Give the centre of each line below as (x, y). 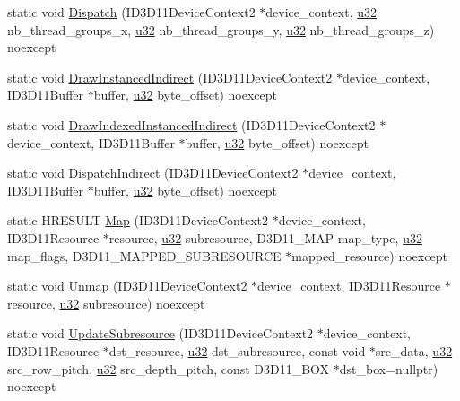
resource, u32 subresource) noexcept (106, 303)
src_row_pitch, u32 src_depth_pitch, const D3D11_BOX (169, 368)
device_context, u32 (321, 12)
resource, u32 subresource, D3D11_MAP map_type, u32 (265, 237)
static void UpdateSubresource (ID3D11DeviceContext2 (161, 333)
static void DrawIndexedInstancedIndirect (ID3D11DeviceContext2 (191, 124)
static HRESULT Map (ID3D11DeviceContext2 (138, 220)
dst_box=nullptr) (389, 368)
